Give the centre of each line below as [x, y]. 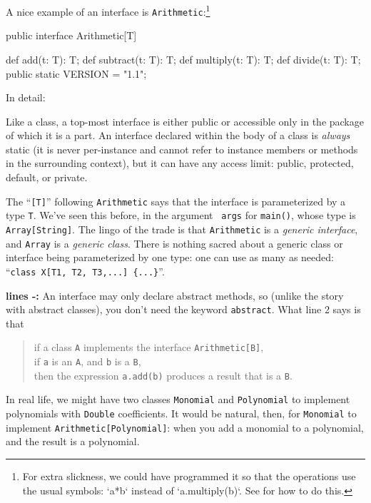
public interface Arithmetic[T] [71, 35]
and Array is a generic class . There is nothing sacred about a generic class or [174, 243]
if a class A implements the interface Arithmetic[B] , [149, 347]
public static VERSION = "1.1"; [76, 73]
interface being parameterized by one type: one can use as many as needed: [170, 257]
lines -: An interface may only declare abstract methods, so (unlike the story [175, 295]
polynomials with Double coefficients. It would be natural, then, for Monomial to [181, 413]
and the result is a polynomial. [73, 441]
